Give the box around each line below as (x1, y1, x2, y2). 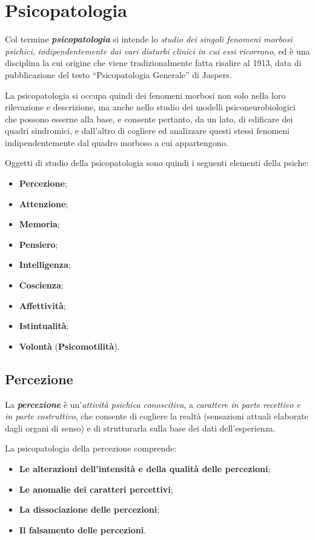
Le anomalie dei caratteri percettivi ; (19, 482, 173, 495)
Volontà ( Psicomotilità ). (19, 339, 120, 352)
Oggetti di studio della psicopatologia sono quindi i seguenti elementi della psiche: (5, 156, 309, 169)
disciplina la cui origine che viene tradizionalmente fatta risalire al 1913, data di (5, 56, 302, 69)
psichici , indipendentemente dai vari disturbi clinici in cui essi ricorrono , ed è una (5, 44, 310, 57)
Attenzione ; (19, 197, 68, 210)
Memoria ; (19, 218, 60, 230)
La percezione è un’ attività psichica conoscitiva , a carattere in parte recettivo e (5, 398, 300, 410)
